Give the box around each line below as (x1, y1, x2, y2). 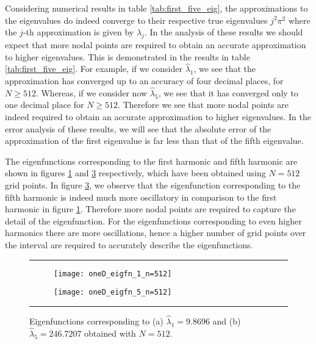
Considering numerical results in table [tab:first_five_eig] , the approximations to (5, 2, 308, 14)
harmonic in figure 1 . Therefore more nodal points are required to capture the (5, 202, 296, 215)
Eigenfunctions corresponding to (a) (29, 315, 163, 328)
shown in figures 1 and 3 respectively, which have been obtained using (5, 167, 266, 179)
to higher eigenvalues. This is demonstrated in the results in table (5, 50, 250, 63)
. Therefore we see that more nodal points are (118, 98, 289, 111)
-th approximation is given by (23, 26, 134, 38)
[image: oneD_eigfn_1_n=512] (54, 269, 172, 278)
